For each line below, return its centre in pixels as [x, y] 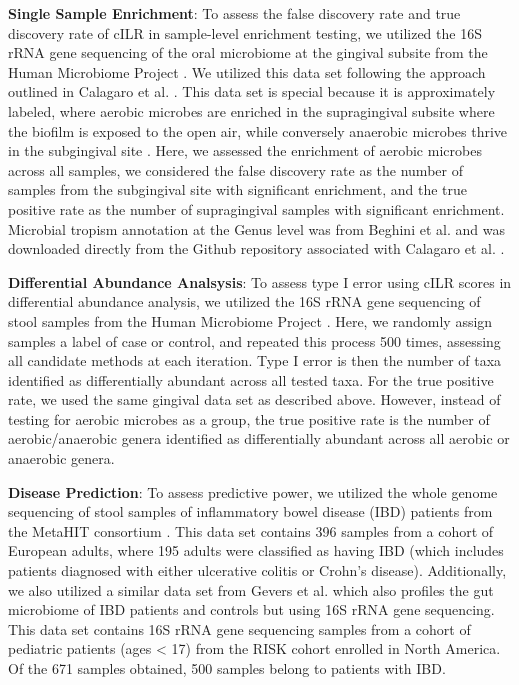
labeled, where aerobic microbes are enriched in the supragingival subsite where [251, 110]
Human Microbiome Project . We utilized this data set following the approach [247, 71]
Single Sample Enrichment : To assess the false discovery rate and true [234, 13]
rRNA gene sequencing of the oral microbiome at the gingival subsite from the [248, 52]
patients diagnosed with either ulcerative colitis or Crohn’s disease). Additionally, [257, 570]
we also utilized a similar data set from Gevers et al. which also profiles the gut [251, 589]
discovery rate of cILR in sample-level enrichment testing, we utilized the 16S [245, 32]
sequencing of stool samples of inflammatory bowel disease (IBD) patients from [250, 511]
